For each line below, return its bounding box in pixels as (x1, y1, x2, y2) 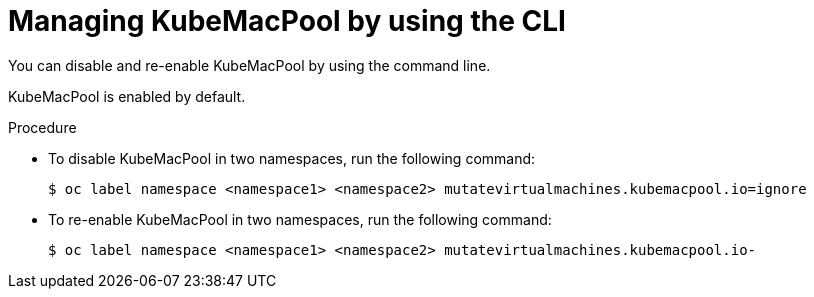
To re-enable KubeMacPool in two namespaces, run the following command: (48, 210, 552, 228)
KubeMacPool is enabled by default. (8, 87, 246, 105)
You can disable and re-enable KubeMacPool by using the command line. (8, 56, 491, 74)
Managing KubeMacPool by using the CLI (8, 4, 566, 38)
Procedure (8, 118, 77, 136)
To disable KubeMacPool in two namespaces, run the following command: (48, 149, 536, 167)
